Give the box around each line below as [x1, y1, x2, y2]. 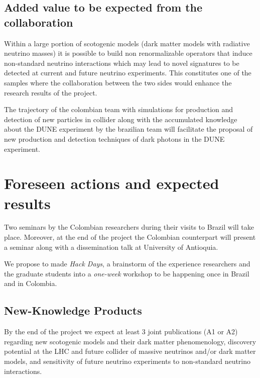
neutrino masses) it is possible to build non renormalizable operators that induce [4, 48, 252, 58]
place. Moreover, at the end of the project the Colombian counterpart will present [4, 232, 256, 242]
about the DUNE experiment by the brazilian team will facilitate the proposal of [4, 124, 253, 134]
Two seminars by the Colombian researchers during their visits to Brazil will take [4, 222, 254, 232]
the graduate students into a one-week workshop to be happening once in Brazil [4, 268, 249, 278]
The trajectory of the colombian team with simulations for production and [4, 104, 233, 115]
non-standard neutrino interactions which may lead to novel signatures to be [4, 57, 239, 68]
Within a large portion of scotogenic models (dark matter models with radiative [4, 38, 250, 48]
